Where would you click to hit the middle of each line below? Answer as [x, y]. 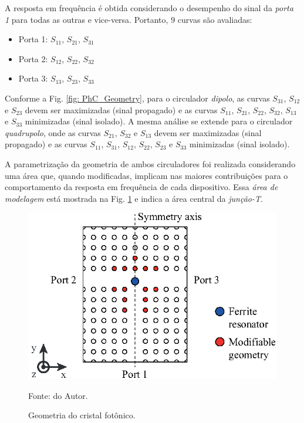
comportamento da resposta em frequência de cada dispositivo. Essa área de [141, 187]
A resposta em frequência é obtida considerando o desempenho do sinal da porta [149, 8]
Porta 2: [33, 58]
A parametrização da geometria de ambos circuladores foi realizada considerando [150, 163]
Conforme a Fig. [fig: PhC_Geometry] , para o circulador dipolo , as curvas [137, 98]
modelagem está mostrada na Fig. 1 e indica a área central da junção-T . [134, 198]
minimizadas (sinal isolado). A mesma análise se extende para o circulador [159, 121]
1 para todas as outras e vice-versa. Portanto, [87, 19]
